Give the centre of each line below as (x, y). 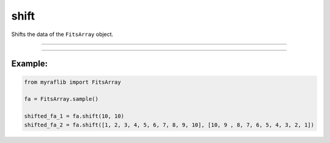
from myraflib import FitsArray (73, 82)
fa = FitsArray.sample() (61, 99)
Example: (30, 64)
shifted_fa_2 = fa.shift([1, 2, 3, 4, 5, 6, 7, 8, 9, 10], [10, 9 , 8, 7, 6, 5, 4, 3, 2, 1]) (169, 125)
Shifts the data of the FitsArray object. (62, 34)
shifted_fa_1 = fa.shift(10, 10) (74, 116)
